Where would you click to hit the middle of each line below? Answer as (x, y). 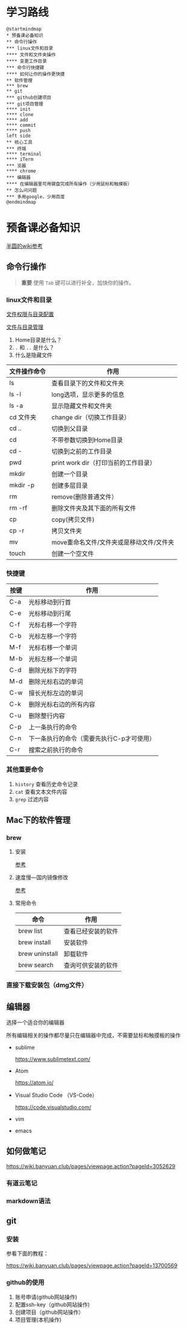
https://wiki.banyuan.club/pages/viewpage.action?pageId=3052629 (91, 1166)
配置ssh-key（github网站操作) (52, 1304)
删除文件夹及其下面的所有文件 (94, 508)
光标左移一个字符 (53, 636)
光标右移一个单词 (53, 648)
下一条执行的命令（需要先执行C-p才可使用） (92, 739)
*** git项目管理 (25, 104)
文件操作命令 (28, 371)
